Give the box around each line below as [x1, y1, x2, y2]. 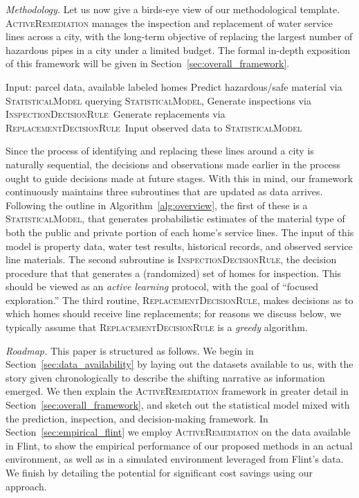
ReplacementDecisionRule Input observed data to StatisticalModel [6, 120, 302, 134]
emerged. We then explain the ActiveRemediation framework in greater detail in [6, 384, 349, 398]
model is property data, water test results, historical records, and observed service [6, 238, 353, 253]
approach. [6, 479, 47, 493]
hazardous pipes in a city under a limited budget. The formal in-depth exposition [6, 42, 351, 57]
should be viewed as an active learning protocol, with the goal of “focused [6, 279, 318, 294]
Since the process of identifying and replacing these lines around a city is [6, 143, 314, 158]
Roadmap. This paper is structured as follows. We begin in [6, 343, 254, 357]
